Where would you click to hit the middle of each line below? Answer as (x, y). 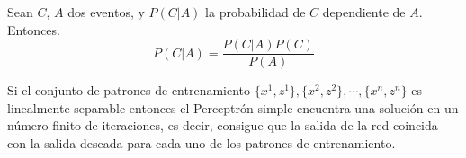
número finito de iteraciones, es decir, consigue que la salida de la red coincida (223, 125)
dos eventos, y (106, 12)
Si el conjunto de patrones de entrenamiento (129, 90)
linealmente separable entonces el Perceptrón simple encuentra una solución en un (233, 107)
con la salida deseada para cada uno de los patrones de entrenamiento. (202, 143)
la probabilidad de (255, 12)
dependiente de (364, 12)
